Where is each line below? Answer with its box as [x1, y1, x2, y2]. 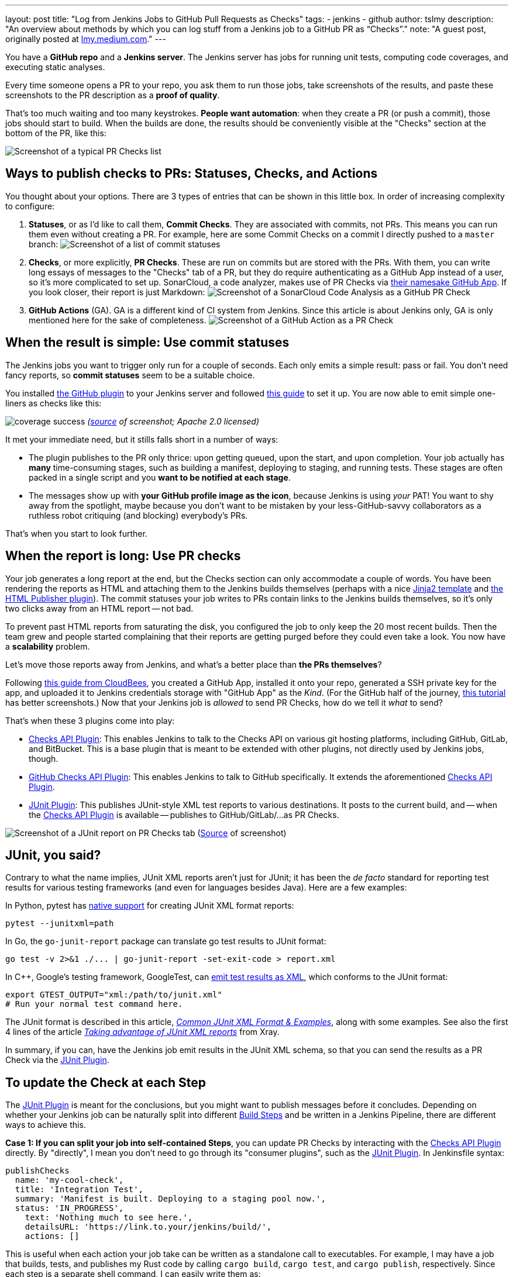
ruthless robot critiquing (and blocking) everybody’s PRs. [29, 510, 248, 520]
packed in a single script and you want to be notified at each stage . [29, 472, 291, 482]
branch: [29, 239, 58, 249]
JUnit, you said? [5, 847, 101, 862]
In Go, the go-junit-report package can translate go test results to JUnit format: [5, 936, 326, 947]
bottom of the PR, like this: [5, 128, 106, 138]
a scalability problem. [5, 641, 90, 651]
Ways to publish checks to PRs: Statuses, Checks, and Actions [5, 166, 378, 181]
